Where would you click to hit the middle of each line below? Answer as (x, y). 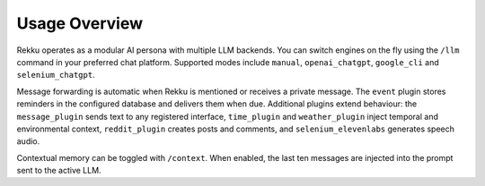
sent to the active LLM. (59, 171)
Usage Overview (80, 23)
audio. (28, 141)
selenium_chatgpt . (56, 75)
